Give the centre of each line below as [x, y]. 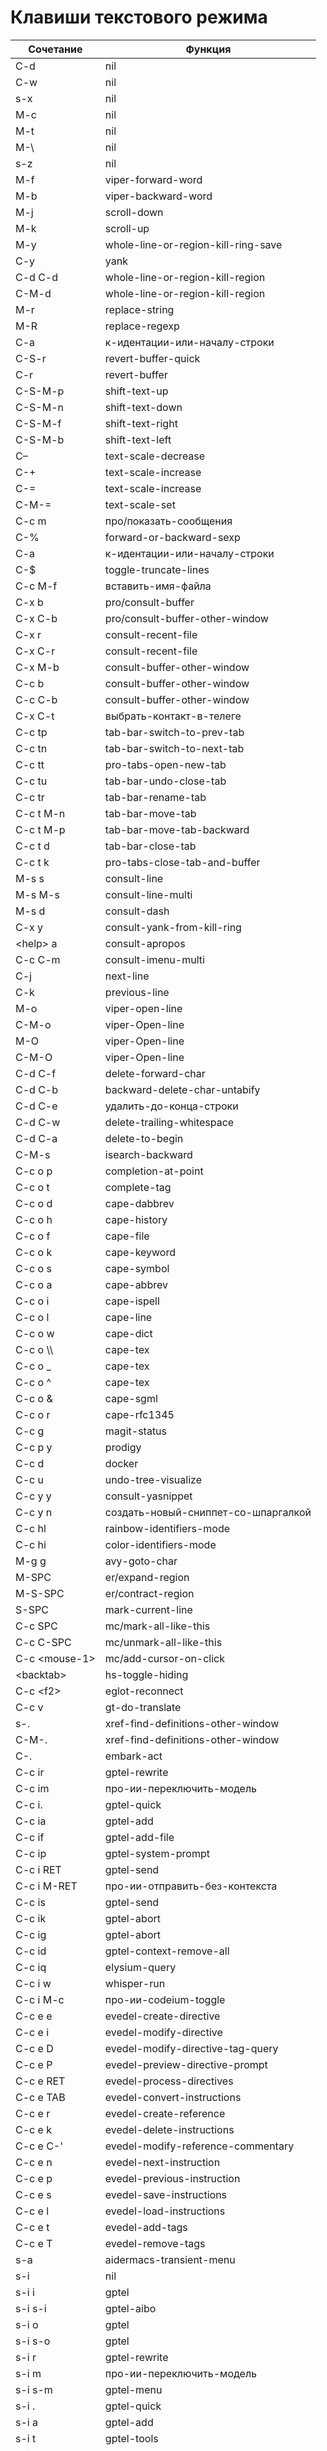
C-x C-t [35, 716]
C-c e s [33, 2194]
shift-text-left [138, 439]
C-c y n [34, 1512]
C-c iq [31, 1967]
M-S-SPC [40, 1593]
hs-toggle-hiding [146, 1674]
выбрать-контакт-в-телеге [173, 716]
